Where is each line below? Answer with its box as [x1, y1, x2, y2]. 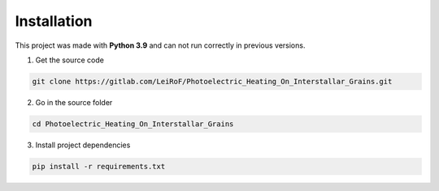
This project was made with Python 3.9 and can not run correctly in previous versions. [15, 40, 306, 50]
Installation [15, 12, 93, 30]
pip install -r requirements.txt [32, 162, 166, 171]
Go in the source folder [35, 97, 113, 107]
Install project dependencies [35, 140, 131, 150]
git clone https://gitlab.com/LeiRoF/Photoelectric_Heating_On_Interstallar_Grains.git [32, 77, 393, 86]
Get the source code [35, 55, 105, 65]
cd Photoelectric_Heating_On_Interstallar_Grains [32, 119, 234, 129]
